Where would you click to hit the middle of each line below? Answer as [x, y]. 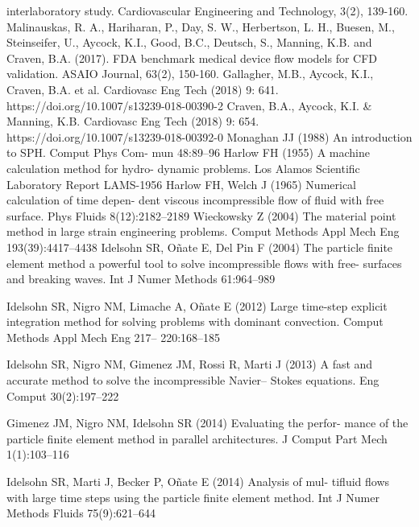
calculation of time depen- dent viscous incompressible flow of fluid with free [195, 200]
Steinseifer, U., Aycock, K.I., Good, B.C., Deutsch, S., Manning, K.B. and [189, 42]
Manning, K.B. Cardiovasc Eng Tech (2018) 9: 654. [133, 121]
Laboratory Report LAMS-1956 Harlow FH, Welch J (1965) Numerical [182, 184]
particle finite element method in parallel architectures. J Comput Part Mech [197, 438]
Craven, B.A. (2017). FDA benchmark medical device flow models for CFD [192, 58]
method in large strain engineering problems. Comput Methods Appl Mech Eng [203, 231]
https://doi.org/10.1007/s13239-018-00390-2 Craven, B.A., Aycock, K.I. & [189, 105]
